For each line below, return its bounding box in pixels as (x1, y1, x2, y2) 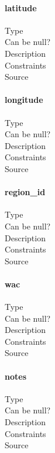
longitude (5, 93, 43, 106)
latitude (5, 1, 37, 14)
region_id (5, 186, 46, 198)
